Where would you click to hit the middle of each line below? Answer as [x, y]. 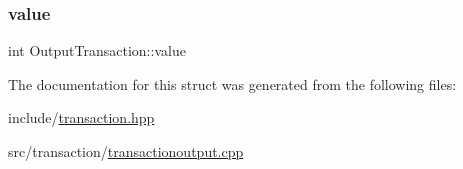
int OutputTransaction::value [97, 50]
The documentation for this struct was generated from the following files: [232, 83]
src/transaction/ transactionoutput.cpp [126, 151]
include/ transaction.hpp [81, 117]
